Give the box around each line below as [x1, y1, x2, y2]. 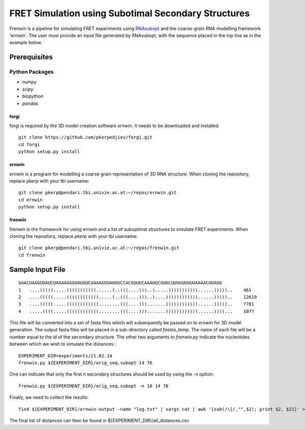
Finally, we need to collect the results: [9, 394, 89, 401]
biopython [22, 93, 44, 99]
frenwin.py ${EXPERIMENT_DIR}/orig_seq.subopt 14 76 [18, 360, 152, 366]
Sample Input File [9, 265, 66, 274]
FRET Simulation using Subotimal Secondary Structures [9, 8, 250, 19]
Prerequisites [9, 53, 53, 62]
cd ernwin [18, 197, 43, 203]
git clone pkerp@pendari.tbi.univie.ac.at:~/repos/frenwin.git [18, 245, 179, 251]
